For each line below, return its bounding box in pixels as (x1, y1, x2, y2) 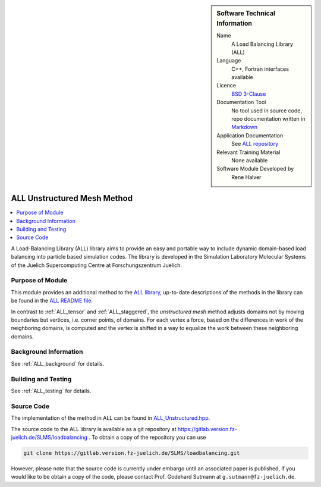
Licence (216, 82, 236, 89)
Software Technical (216, 10, 276, 17)
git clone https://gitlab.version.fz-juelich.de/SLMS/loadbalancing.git (23, 450, 240, 456)
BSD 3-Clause (231, 90, 266, 98)
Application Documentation (216, 131, 284, 139)
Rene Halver (231, 173, 262, 181)
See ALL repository (231, 140, 279, 147)
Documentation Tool (216, 99, 266, 106)
